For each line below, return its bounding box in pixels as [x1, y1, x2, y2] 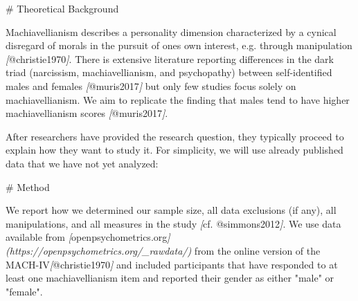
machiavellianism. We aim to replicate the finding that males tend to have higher [6, 92, 350, 107]
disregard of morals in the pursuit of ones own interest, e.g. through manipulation [6, 38, 352, 53]
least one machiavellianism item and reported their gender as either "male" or [6, 271, 334, 285]
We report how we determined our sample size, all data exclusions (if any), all [6, 203, 337, 217]
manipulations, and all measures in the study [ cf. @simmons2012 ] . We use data [6, 216, 341, 230]
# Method [6, 179, 50, 194]
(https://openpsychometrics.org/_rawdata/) [6, 243, 192, 257]
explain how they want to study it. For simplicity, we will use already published [6, 143, 343, 157]
